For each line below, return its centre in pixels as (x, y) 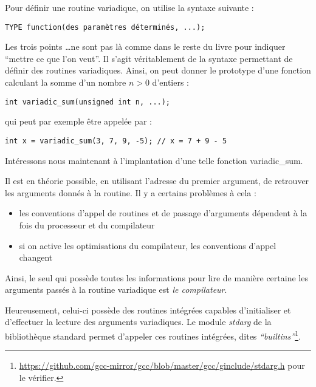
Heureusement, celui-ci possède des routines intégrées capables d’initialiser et (148, 310)
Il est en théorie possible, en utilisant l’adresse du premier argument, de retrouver (157, 181)
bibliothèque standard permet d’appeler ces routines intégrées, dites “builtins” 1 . (153, 335)
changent (36, 257)
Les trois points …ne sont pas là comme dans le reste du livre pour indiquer (145, 46)
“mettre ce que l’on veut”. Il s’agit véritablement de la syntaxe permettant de (149, 58)
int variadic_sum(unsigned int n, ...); (88, 102)
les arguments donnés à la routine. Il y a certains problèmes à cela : (131, 192)
